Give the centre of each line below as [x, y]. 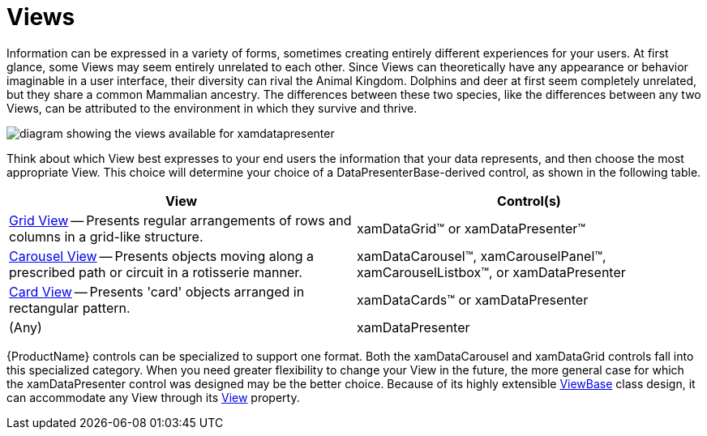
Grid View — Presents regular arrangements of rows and [180, 220]
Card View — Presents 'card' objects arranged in [157, 291]
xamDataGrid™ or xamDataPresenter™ [471, 228]
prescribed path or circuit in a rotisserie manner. [156, 272]
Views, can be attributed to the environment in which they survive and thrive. [212, 108]
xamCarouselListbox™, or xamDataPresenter [491, 272]
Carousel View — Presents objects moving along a [161, 256]
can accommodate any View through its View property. [153, 397]
